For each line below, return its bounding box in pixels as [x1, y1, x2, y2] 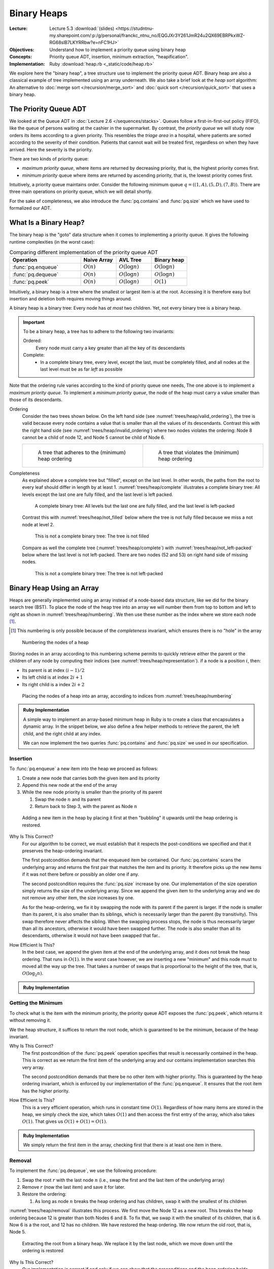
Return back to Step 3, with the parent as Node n [35, 804, 138, 810]
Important [23, 319, 45, 325]
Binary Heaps [9, 8, 68, 19]
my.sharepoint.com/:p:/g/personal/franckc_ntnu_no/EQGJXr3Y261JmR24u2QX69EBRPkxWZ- [49, 32, 245, 38]
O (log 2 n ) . [22, 970, 44, 978]
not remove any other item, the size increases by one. [22, 895, 134, 901]
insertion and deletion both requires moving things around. [9, 295, 132, 302]
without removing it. [9, 1017, 51, 1023]
